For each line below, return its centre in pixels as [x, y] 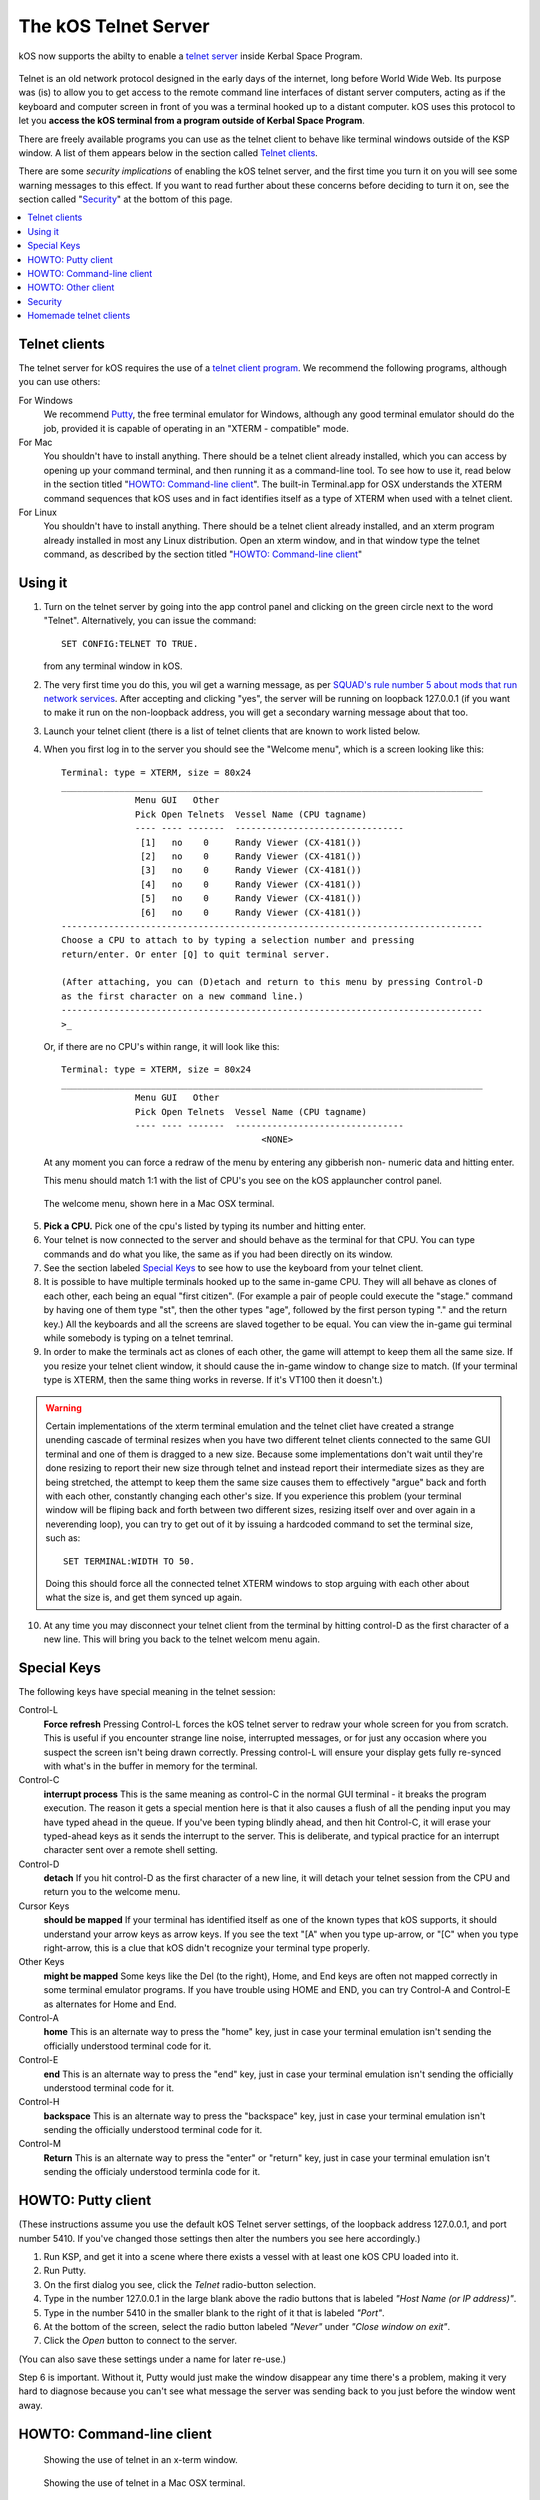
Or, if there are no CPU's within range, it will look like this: [161, 1047]
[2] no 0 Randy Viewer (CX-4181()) [251, 856]
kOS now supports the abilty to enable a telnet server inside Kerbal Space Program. [191, 56]
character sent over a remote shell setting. [131, 1850]
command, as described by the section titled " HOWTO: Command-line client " [203, 554]
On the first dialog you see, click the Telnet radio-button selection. [180, 2284]
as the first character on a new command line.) [182, 996]
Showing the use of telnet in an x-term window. [141, 2460]
